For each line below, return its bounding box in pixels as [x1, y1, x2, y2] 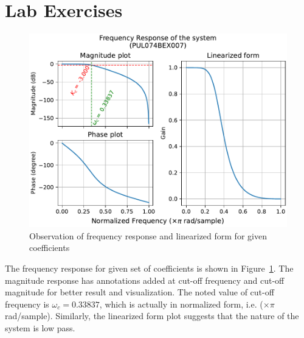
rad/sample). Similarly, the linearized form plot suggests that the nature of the [5, 309, 299, 322]
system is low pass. [5, 321, 75, 334]
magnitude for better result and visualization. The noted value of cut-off [5, 286, 274, 298]
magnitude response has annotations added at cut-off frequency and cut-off [5, 273, 285, 286]
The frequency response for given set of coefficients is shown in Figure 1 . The [5, 261, 294, 274]
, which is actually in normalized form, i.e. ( [99, 297, 263, 310]
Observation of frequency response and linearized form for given [29, 229, 267, 242]
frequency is [5, 297, 49, 310]
